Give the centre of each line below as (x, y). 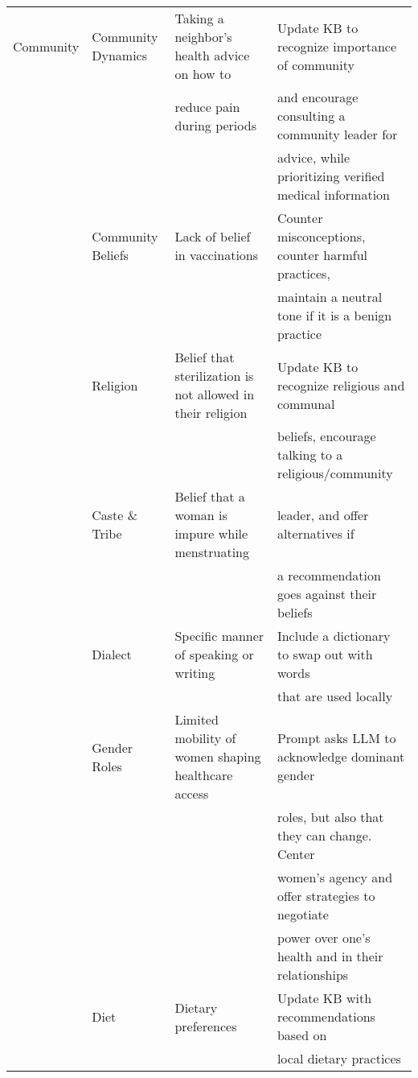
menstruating (212, 552)
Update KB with (324, 998)
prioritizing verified (331, 176)
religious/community (335, 473)
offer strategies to (326, 896)
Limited (197, 719)
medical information (333, 194)
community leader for (337, 134)
